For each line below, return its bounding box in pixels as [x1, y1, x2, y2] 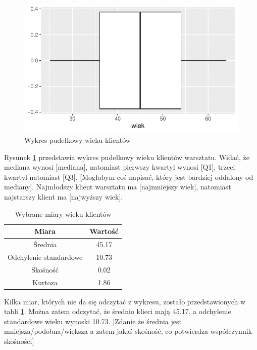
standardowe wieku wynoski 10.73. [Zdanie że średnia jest [4, 316, 182, 326]
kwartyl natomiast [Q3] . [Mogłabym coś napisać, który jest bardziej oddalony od [4, 171, 253, 182]
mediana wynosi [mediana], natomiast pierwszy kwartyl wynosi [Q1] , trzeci [4, 162, 235, 172]
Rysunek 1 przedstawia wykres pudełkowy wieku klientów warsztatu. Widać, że [4, 151, 249, 162]
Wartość [89, 226, 119, 237]
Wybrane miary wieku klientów [15, 208, 112, 219]
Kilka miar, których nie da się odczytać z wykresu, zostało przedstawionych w [4, 296, 246, 306]
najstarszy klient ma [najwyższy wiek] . [4, 191, 123, 202]
